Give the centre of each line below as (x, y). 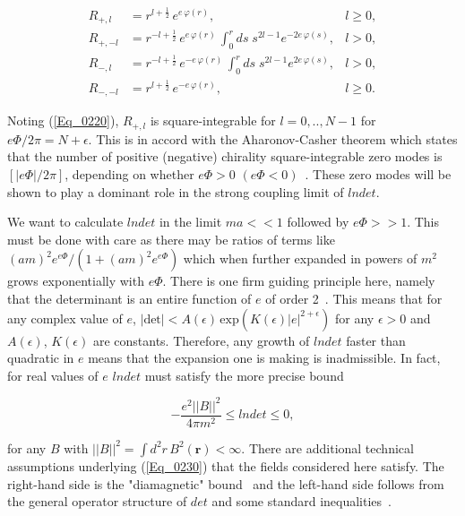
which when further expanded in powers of (300, 258)
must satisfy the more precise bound (244, 375)
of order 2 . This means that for (354, 298)
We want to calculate (65, 222)
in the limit (190, 222)
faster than (376, 340)
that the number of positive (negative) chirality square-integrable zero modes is (225, 156)
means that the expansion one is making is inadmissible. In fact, (264, 358)
